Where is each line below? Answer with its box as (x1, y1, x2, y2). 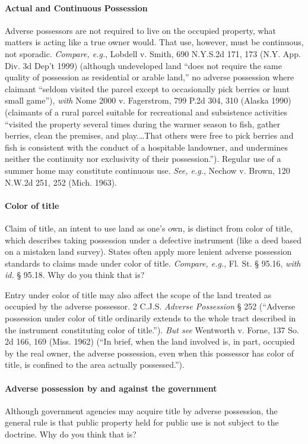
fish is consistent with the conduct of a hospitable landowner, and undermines (5, 140, 288, 153)
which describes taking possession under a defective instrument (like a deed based (5, 233, 302, 246)
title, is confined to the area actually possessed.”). (5, 358, 185, 371)
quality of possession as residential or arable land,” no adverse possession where (5, 71, 294, 83)
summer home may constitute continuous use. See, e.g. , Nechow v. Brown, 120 (5, 164, 290, 176)
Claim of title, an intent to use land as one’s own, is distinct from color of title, (5, 221, 293, 234)
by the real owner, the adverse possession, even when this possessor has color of (5, 346, 294, 359)
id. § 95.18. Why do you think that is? (5, 268, 145, 281)
